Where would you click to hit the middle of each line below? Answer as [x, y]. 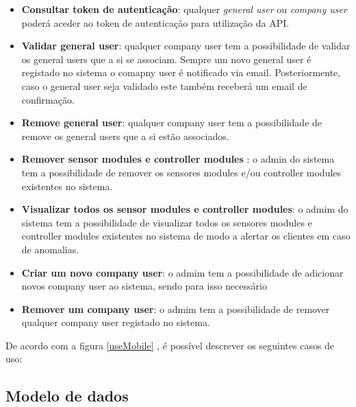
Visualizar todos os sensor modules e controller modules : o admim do [185, 209]
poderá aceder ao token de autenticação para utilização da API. [155, 22]
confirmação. [48, 99]
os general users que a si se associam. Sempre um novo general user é [166, 59]
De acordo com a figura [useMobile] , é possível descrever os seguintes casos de [170, 345]
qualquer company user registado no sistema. [116, 322]
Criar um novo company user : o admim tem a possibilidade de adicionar [182, 272]
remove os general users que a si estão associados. [125, 136]
